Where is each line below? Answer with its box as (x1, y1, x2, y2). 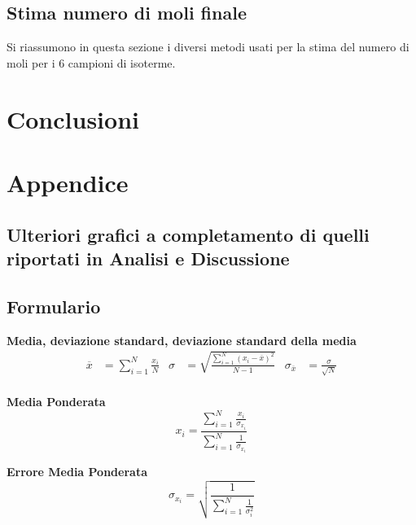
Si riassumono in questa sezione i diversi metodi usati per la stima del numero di (7, 38, 409, 55)
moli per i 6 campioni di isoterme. (7, 54, 176, 71)
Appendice (7, 165, 129, 199)
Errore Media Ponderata (7, 463, 147, 480)
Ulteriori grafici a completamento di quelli (7, 221, 370, 247)
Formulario (7, 293, 101, 318)
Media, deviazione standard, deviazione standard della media (7, 331, 357, 348)
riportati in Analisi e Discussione (7, 245, 290, 270)
